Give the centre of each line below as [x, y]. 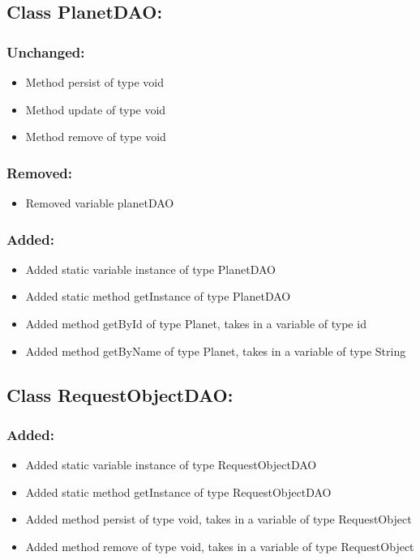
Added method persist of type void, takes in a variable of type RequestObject [219, 519]
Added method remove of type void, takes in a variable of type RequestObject [220, 546]
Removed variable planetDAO [100, 203]
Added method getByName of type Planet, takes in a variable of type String [216, 351]
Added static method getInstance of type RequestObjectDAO [178, 492]
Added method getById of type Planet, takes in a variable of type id [196, 323]
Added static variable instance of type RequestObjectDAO [171, 465]
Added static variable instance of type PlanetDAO [150, 269]
